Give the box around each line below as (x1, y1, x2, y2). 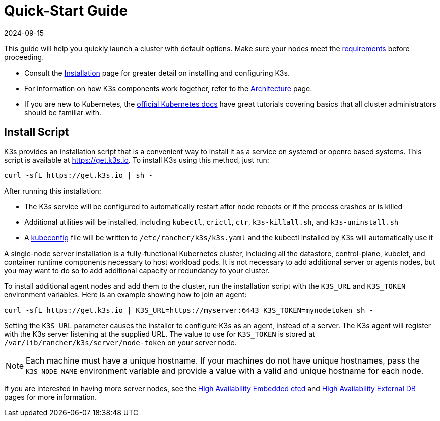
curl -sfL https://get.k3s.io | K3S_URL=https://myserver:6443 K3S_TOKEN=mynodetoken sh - (4, 306, 374, 314)
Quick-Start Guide (4, 2, 128, 19)
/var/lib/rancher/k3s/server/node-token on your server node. (4, 338, 237, 347)
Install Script (4, 126, 69, 139)
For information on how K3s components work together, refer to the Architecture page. (24, 84, 312, 93)
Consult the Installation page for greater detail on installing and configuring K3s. (24, 68, 290, 77)
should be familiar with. (24, 108, 101, 117)
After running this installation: (4, 186, 101, 195)
